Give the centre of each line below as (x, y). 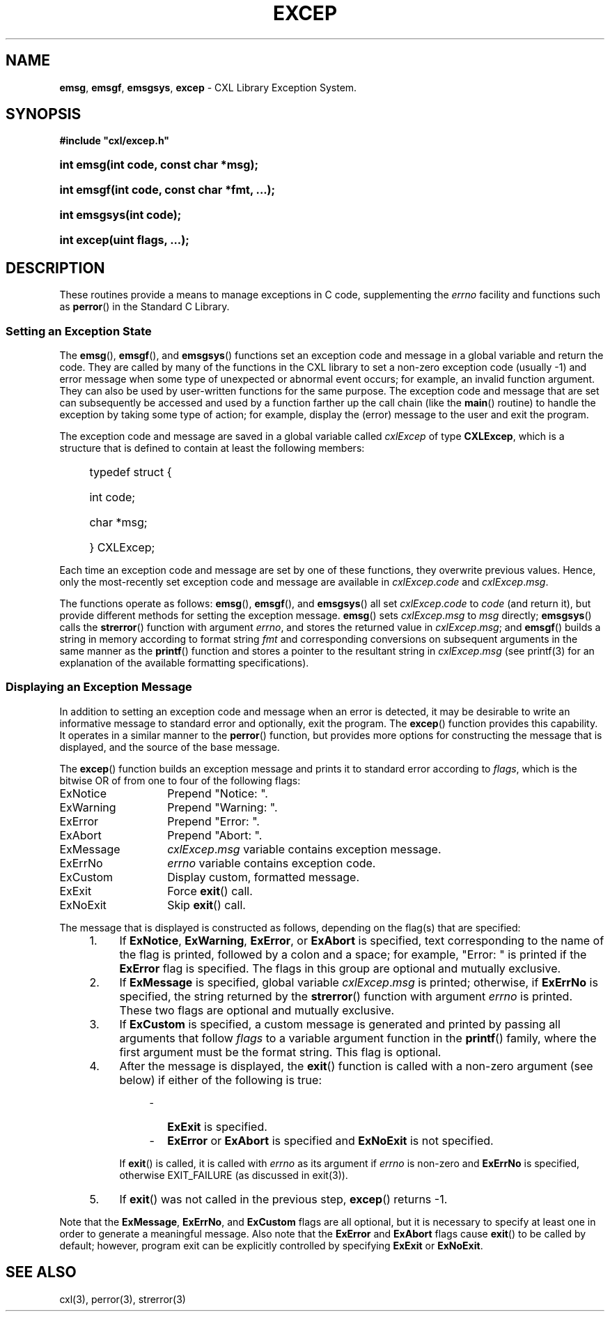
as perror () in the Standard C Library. (144, 307)
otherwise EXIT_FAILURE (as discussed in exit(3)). (234, 1175)
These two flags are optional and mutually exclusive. (257, 1010)
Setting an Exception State (79, 331)
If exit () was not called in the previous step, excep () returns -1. (283, 1199)
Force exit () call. (210, 891)
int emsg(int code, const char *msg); (159, 165)
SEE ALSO (41, 1272)
